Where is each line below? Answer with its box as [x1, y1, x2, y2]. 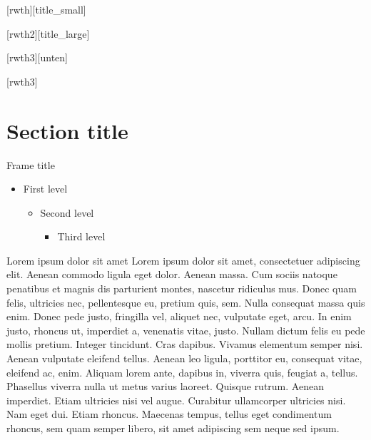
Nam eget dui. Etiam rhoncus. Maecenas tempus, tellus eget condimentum [6, 406, 332, 421]
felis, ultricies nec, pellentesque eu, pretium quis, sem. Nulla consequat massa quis [6, 295, 365, 309]
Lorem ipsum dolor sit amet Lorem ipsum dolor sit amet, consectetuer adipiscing [6, 252, 360, 267]
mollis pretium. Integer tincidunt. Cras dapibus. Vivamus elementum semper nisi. [6, 337, 363, 352]
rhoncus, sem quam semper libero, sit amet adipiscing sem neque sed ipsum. [6, 421, 340, 435]
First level [23, 181, 68, 196]
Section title [6, 116, 128, 145]
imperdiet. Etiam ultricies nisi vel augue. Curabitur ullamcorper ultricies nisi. [6, 392, 346, 407]
